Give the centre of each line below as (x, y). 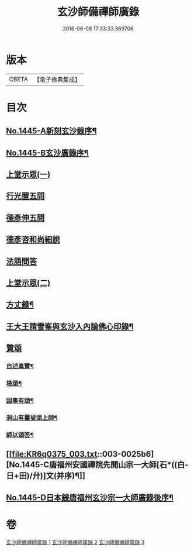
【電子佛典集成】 (57, 80)
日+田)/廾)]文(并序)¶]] (46, 476)
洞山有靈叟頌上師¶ (32, 418)
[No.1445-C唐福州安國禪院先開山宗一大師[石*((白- (97, 465)
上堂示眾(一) (28, 175)
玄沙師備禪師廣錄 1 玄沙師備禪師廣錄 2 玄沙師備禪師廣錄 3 (75, 542)
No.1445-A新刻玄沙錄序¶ (51, 131)
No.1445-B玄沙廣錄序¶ (47, 153)
